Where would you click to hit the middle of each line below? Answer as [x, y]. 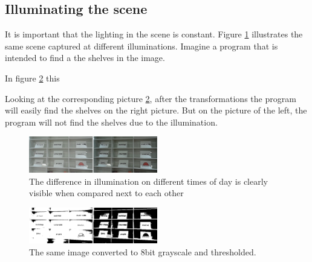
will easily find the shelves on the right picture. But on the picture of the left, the [156, 110]
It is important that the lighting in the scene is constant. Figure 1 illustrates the [154, 34]
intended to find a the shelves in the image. [85, 58]
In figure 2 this [32, 78]
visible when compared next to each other [106, 193]
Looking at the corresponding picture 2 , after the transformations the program [151, 98]
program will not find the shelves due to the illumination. [111, 122]
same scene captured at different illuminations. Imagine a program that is [141, 46]
